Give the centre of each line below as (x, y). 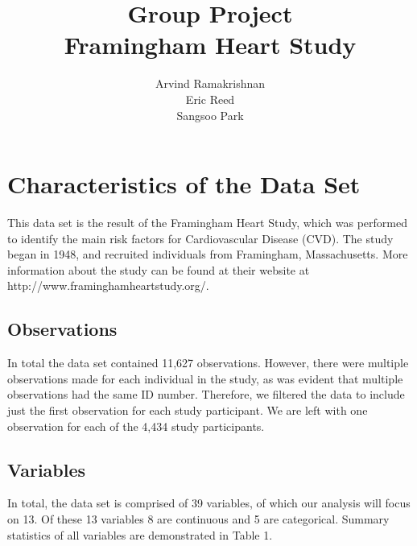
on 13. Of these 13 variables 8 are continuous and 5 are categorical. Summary (198, 518)
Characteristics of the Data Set (184, 184)
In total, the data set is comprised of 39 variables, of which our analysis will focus (209, 503)
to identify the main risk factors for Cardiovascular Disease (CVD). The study (200, 238)
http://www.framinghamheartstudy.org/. (108, 285)
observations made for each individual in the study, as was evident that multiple (205, 378)
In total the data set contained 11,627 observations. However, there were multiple (208, 363)
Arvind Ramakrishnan (210, 83)
